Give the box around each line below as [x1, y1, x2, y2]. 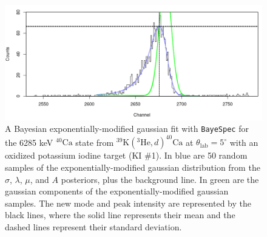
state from [75, 136, 114, 148]
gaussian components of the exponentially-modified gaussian [5, 185, 229, 197]
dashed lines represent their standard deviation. [5, 221, 182, 233]
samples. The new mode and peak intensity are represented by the [5, 196, 251, 209]
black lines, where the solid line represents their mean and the [5, 208, 235, 221]
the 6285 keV [5, 136, 53, 148]
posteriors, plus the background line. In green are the [61, 173, 259, 185]
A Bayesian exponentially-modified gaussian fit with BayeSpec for [5, 122, 249, 135]
